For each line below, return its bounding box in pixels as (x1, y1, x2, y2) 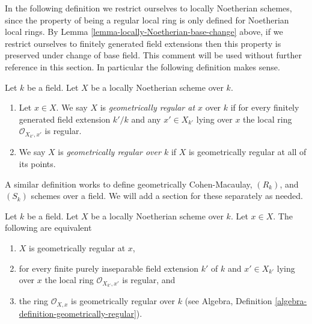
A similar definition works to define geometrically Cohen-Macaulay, (5, 177, 252, 190)
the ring (19, 295, 49, 307)
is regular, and (122, 274, 176, 286)
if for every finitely (230, 101, 299, 114)
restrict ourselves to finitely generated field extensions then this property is (5, 37, 281, 49)
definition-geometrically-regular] (19, 307, 136, 319)
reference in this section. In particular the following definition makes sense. (5, 60, 280, 73)
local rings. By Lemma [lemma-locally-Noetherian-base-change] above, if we (5, 25, 283, 38)
